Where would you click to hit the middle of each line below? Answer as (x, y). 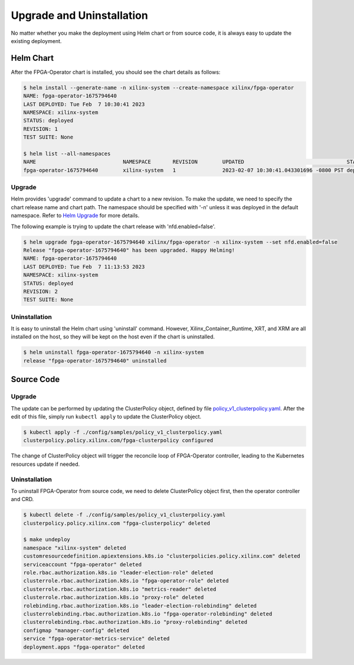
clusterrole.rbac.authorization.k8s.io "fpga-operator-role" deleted (126, 581)
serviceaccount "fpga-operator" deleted (82, 564)
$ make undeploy (47, 540)
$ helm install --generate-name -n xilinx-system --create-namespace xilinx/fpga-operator (159, 88)
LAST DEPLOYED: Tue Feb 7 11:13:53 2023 (84, 266)
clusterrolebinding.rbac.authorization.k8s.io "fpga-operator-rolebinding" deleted (148, 614)
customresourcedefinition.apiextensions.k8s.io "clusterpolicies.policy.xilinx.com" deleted (162, 556)
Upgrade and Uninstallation (80, 15)
